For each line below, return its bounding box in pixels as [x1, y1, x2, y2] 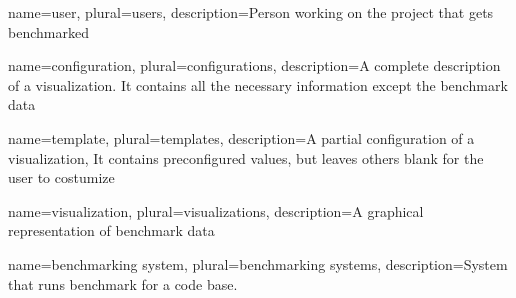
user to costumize [8, 167, 115, 188]
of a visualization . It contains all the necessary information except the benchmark [8, 74, 508, 95]
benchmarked [8, 21, 89, 42]
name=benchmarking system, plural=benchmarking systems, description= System [8, 253, 508, 274]
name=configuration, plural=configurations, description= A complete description [8, 55, 501, 76]
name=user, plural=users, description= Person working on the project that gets [8, 2, 494, 22]
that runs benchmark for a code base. [8, 273, 238, 294]
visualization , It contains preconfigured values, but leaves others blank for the [8, 147, 484, 168]
